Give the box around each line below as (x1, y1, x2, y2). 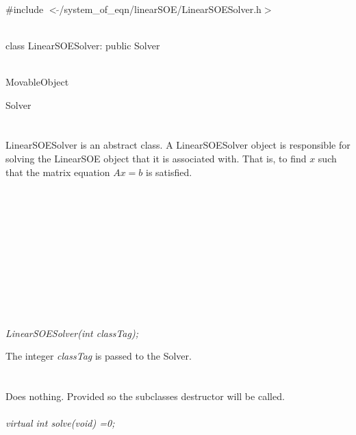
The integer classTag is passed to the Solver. (5, 349, 192, 363)
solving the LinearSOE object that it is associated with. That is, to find (5, 151, 307, 165)
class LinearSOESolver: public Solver (5, 38, 160, 52)
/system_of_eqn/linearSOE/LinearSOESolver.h (59, 1, 262, 16)
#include (5, 1, 44, 16)
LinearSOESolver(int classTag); (5, 325, 138, 340)
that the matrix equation (5, 164, 110, 179)
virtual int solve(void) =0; (5, 416, 115, 430)
